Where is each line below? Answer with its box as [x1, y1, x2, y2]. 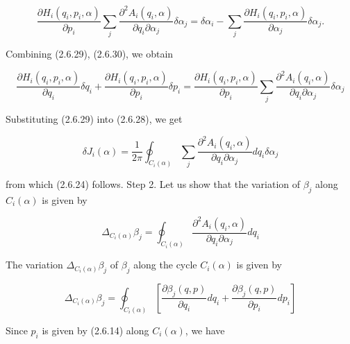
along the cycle [133, 257, 197, 272]
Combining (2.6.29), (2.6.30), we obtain [6, 46, 174, 61]
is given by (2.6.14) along [42, 322, 149, 337]
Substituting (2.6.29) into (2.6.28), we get [6, 112, 183, 126]
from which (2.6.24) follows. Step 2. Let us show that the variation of [6, 176, 301, 191]
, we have [185, 322, 225, 337]
